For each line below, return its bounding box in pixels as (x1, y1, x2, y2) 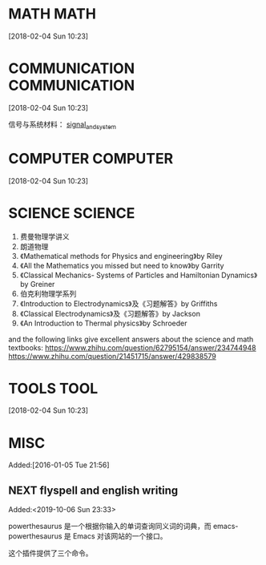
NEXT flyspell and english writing (8, 483, 179, 497)
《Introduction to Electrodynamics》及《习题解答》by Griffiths (19, 298, 218, 309)
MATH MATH (8, 5, 96, 23)
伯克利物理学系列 (19, 289, 77, 298)
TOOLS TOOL (8, 379, 99, 398)
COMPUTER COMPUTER (8, 149, 174, 167)
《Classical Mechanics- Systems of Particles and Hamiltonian (19, 270, 220, 280)
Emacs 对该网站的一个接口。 (72, 531, 167, 541)
